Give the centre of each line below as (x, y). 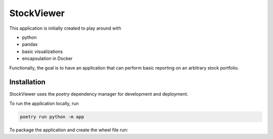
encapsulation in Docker (47, 58)
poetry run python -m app (52, 117)
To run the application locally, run (44, 103)
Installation (27, 82)
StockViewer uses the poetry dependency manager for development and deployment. (99, 94)
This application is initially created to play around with (65, 28)
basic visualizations (42, 51)
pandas (30, 44)
